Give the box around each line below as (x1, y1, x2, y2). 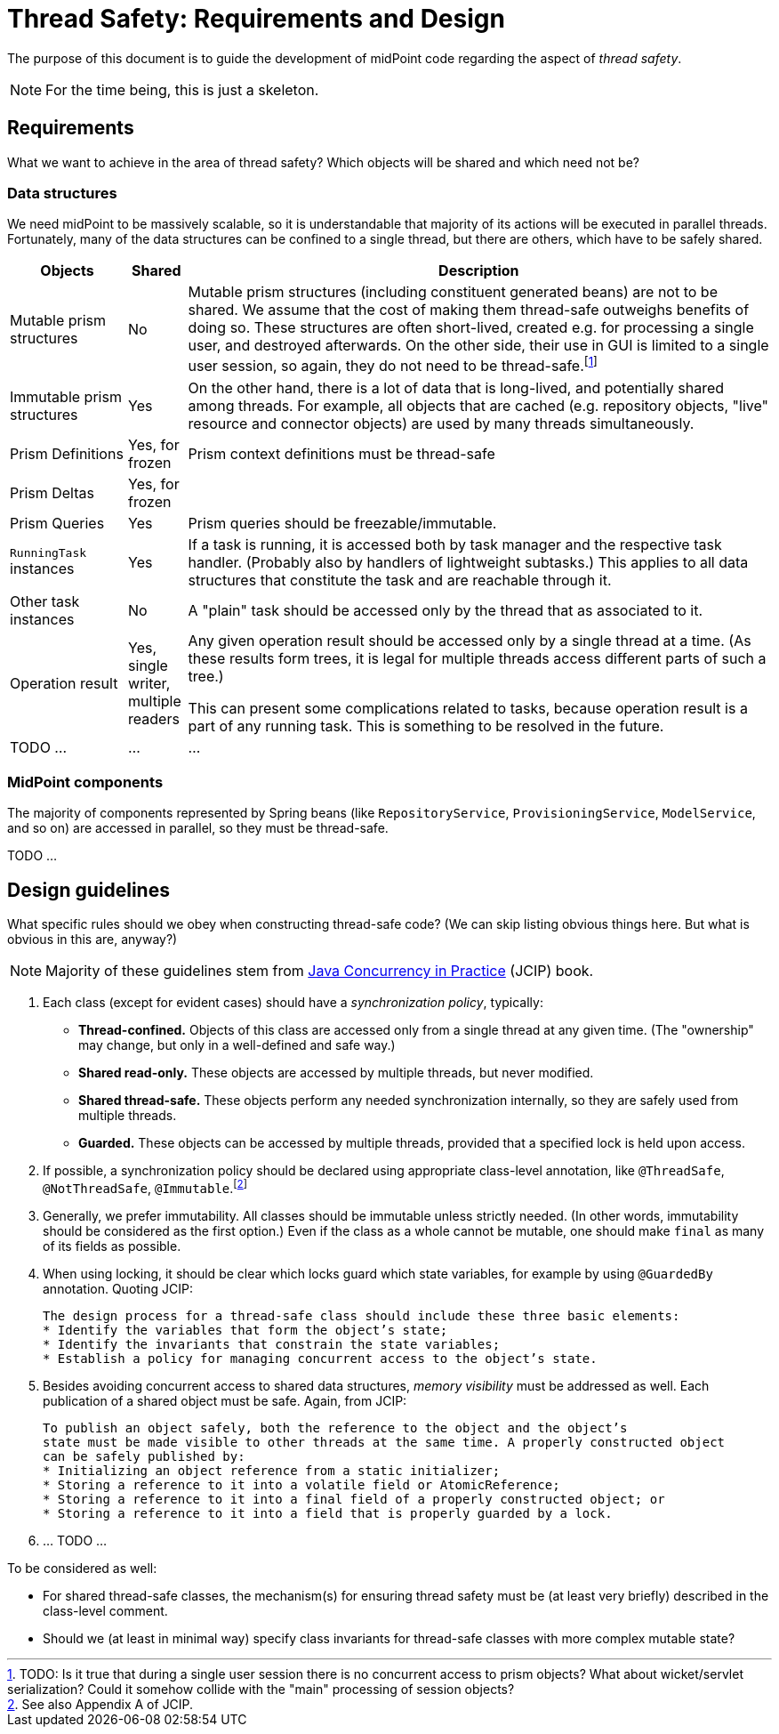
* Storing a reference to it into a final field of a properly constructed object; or (43, 1491, 665, 1506)
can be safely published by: (43, 1448, 245, 1464)
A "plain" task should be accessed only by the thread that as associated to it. (188, 601, 703, 619)
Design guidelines (7, 878, 170, 901)
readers (128, 709, 180, 728)
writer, (128, 673, 171, 692)
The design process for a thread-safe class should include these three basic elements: (43, 1308, 680, 1323)
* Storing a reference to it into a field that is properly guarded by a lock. (43, 1505, 613, 1520)
